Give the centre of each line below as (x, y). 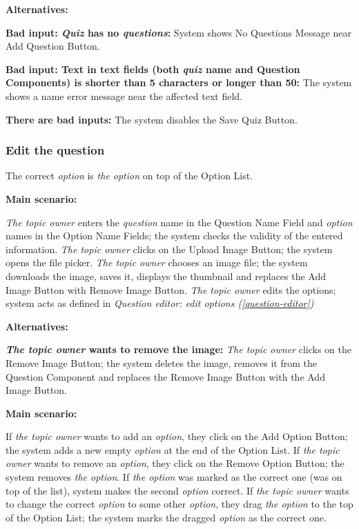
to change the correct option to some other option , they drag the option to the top (179, 504)
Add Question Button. (53, 46)
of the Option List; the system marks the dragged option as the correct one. (166, 517)
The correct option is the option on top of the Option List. (129, 176)
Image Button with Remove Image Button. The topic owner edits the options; (171, 289)
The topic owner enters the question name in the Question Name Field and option (179, 222)
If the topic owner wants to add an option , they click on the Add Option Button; (177, 436)
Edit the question (55, 150)
